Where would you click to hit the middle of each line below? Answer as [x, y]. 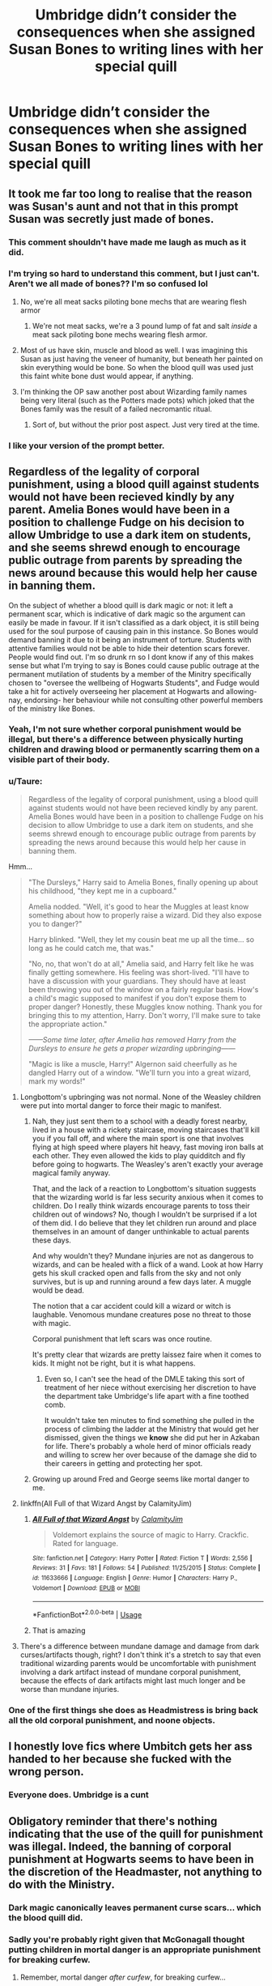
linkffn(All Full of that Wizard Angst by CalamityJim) [106, 1503]
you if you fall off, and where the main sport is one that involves [138, 1138]
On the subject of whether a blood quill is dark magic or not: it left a [121, 605]
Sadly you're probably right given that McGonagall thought [127, 1939]
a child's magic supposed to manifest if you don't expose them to [137, 998]
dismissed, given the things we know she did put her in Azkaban [152, 1437]
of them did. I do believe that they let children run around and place [144, 1223]
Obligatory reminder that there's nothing [113, 1821]
